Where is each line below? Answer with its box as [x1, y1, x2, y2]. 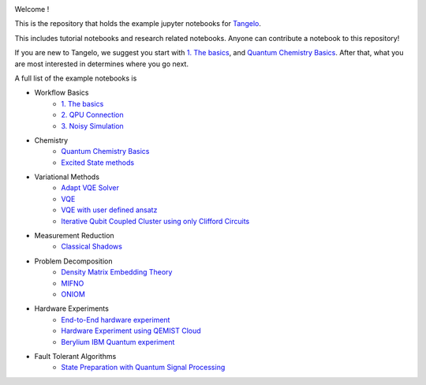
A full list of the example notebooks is [14, 73, 137, 83]
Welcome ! [14, 5, 50, 13]
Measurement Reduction [34, 231, 114, 241]
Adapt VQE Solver [61, 183, 120, 192]
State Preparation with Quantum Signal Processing [61, 363, 226, 372]
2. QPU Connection [61, 110, 124, 120]
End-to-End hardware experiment [61, 315, 170, 324]
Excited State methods [61, 158, 134, 167]
